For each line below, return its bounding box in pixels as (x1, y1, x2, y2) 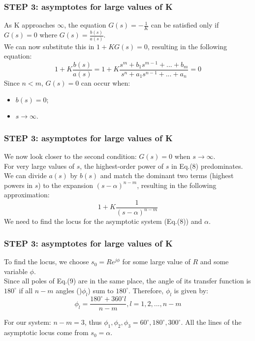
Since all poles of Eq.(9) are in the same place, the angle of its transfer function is (4, 276, 251, 286)
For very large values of (4, 160, 75, 171)
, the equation (64, 20, 106, 30)
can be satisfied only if (151, 20, 219, 30)
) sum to (88, 285, 114, 295)
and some (200, 256, 229, 267)
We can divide (4, 170, 47, 181)
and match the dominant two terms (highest (100, 170, 234, 181)
